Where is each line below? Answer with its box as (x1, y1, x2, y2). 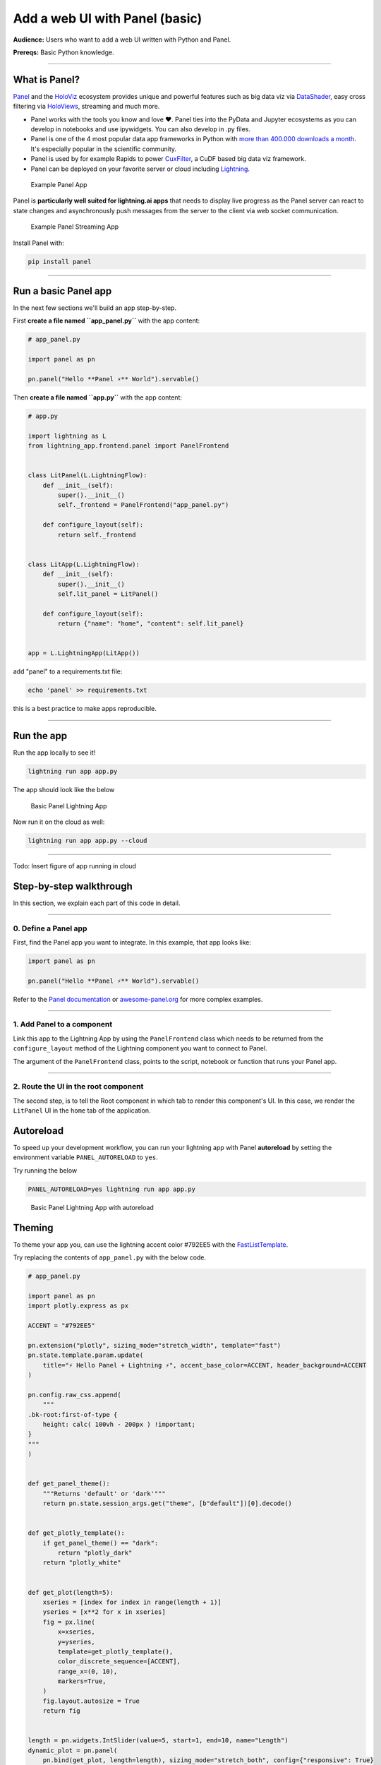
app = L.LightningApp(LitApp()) (28, 650, 140, 657)
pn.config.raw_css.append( (28, 1391, 121, 1399)
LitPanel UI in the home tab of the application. (13, 1106, 151, 1115)
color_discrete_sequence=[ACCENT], (57, 1658, 181, 1665)
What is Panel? (13, 73, 80, 85)
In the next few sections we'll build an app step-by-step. (13, 304, 176, 312)
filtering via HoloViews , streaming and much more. (13, 102, 160, 111)
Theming (13, 1221, 54, 1233)
